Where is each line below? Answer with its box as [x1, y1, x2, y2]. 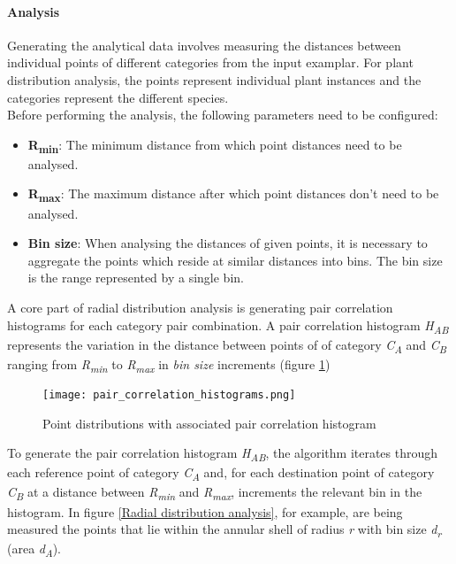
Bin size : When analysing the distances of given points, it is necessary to [27, 234, 428, 252]
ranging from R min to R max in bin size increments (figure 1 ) [7, 354, 331, 375]
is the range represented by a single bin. [27, 268, 244, 287]
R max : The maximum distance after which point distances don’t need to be [27, 184, 439, 205]
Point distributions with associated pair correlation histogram [42, 413, 376, 432]
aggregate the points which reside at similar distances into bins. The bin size [27, 251, 443, 269]
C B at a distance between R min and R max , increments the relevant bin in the [7, 483, 422, 504]
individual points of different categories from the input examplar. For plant [7, 53, 414, 72]
